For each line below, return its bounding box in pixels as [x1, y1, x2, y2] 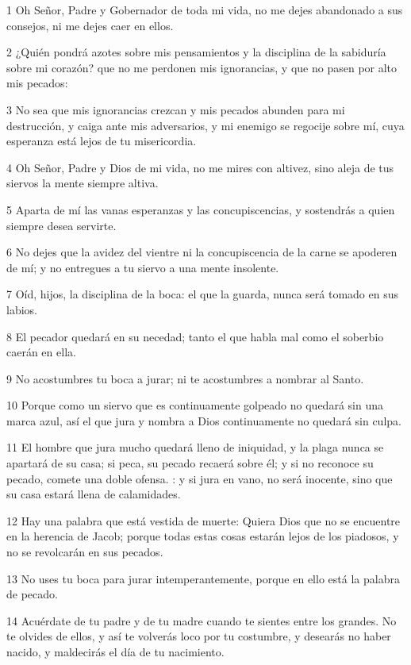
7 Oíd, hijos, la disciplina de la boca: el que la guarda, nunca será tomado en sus [6, 286, 398, 302]
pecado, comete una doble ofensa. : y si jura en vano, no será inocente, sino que [6, 470, 393, 486]
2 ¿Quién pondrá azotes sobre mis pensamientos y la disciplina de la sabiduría [6, 44, 386, 60]
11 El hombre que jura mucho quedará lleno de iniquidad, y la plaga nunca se [6, 439, 384, 456]
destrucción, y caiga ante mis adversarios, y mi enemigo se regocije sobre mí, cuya [6, 117, 405, 133]
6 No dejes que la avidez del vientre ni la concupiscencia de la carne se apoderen [6, 244, 398, 260]
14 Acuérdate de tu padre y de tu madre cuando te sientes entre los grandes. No [6, 612, 397, 628]
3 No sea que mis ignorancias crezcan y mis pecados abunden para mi [6, 101, 345, 117]
